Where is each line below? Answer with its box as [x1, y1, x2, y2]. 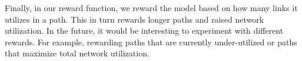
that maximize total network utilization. [5, 47, 150, 59]
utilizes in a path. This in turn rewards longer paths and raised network [5, 13, 264, 25]
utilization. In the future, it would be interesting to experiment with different [5, 24, 284, 37]
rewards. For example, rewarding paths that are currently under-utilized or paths [5, 35, 297, 48]
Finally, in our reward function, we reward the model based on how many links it [5, 2, 298, 13]
